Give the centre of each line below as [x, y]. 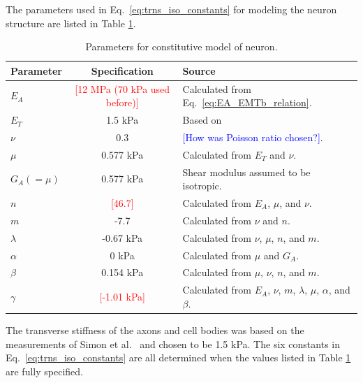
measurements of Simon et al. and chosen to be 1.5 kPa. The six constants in [173, 344]
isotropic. [202, 186]
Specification [122, 70]
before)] [122, 102]
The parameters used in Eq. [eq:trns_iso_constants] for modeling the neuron [171, 9]
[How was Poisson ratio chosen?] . [253, 137]
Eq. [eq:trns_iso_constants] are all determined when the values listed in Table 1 [178, 357]
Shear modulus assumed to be [246, 172]
